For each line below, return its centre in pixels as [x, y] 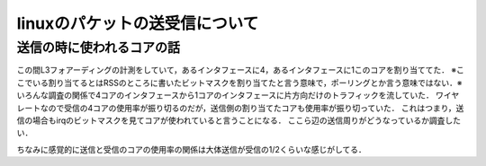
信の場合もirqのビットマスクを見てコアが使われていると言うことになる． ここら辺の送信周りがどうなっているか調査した [239, 120]
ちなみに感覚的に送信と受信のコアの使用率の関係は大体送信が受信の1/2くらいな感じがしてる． [191, 149]
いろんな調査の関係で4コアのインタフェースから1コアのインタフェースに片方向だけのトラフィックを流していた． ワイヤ [238, 95]
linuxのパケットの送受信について [138, 23]
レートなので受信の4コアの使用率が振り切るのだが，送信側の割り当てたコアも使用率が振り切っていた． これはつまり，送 [240, 108]
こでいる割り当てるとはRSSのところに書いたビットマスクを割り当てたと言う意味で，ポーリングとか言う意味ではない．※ [239, 83]
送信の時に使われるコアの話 [98, 48]
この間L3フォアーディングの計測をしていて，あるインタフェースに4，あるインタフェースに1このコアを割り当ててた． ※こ [241, 70]
